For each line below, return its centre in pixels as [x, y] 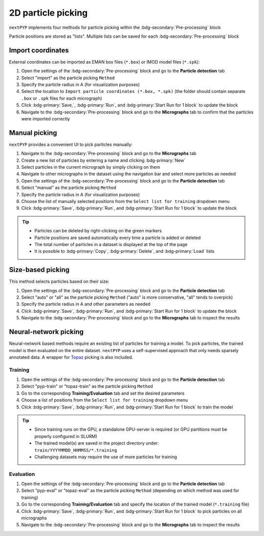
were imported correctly [46, 119]
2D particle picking [48, 13]
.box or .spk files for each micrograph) [62, 98]
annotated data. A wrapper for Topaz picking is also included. [71, 357]
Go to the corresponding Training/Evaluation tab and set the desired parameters [103, 393]
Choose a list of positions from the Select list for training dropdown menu [105, 400]
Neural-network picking [46, 332]
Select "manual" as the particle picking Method [69, 188]
